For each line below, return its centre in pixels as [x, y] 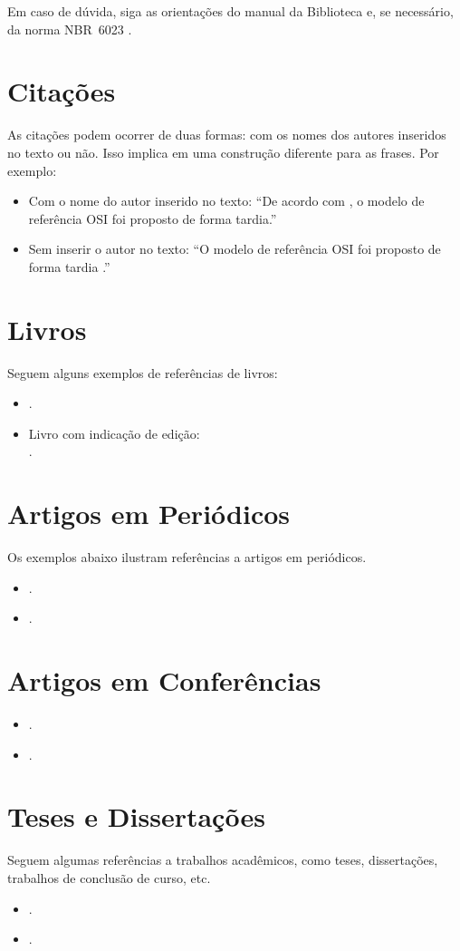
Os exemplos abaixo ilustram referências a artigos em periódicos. [187, 557]
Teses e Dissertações [136, 816]
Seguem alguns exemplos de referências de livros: [143, 372]
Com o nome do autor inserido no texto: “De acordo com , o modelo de [226, 201]
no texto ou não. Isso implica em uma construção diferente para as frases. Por [223, 152]
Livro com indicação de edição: [114, 433]
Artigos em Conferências [164, 680]
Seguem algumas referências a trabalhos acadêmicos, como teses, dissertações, [223, 860]
